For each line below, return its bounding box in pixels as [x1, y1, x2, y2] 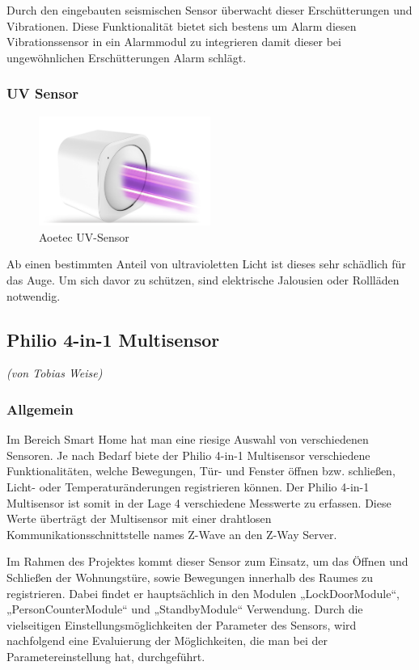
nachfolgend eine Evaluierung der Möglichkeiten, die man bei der [6, 632, 328, 649]
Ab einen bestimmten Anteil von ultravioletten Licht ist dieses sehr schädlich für [6, 255, 406, 272]
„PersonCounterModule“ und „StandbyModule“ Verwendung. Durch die [6, 600, 363, 617]
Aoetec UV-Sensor [39, 228, 129, 245]
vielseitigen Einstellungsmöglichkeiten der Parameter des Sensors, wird [6, 616, 357, 633]
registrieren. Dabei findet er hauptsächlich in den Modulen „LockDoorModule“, [6, 584, 400, 601]
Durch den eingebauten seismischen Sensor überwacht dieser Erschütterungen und [6, 2, 413, 18]
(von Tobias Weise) [6, 364, 103, 381]
